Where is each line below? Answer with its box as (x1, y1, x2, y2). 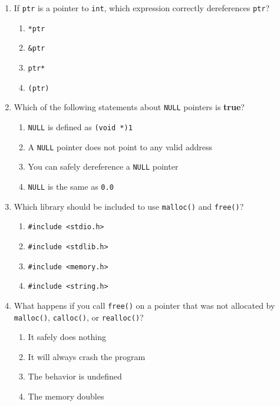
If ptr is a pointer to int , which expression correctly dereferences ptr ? (14, 2, 270, 14)
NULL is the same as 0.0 (28, 180, 114, 192)
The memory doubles (28, 390, 104, 402)
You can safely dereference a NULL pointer (28, 160, 179, 173)
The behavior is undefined (28, 370, 122, 382)
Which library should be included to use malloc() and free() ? (14, 200, 244, 212)
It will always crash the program (28, 350, 146, 362)
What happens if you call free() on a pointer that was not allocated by (14, 299, 275, 311)
